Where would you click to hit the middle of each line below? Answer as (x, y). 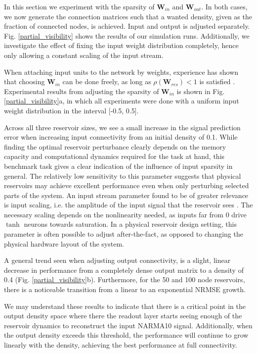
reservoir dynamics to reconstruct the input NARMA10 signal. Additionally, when (128, 325)
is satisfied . (217, 81)
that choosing (24, 81)
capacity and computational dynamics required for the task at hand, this (114, 156)
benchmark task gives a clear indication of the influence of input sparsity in (118, 166)
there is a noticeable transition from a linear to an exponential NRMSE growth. (125, 289)
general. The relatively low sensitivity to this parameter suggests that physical (123, 176)
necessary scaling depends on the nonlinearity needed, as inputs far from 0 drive (125, 214)
